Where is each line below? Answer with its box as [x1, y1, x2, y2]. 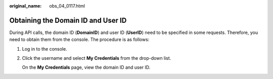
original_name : [9, 3, 42, 9]
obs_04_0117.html [49, 3, 85, 9]
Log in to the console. [22, 46, 68, 52]
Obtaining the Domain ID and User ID [9, 16, 127, 25]
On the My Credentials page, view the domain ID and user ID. [22, 64, 151, 70]
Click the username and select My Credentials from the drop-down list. [22, 55, 171, 61]
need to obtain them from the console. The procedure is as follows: [9, 36, 150, 43]
